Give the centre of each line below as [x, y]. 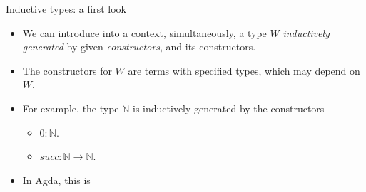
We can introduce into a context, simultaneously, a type [144, 32]
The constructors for [67, 70]
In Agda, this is [56, 180]
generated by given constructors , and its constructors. [139, 47]
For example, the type [71, 108]
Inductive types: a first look [66, 9]
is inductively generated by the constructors [229, 108]
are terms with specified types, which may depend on [244, 70]
